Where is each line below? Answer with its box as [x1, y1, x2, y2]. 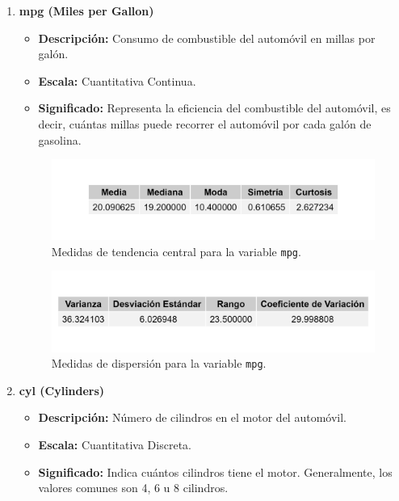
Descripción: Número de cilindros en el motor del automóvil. [38, 409, 346, 426]
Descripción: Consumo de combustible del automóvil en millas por [38, 29, 376, 46]
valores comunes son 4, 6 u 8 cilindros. [38, 479, 229, 496]
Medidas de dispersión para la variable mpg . [51, 355, 267, 372]
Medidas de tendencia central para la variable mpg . [51, 242, 301, 259]
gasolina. [38, 131, 82, 148]
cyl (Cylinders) [19, 381, 105, 398]
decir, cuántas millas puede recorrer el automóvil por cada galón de [38, 115, 372, 132]
